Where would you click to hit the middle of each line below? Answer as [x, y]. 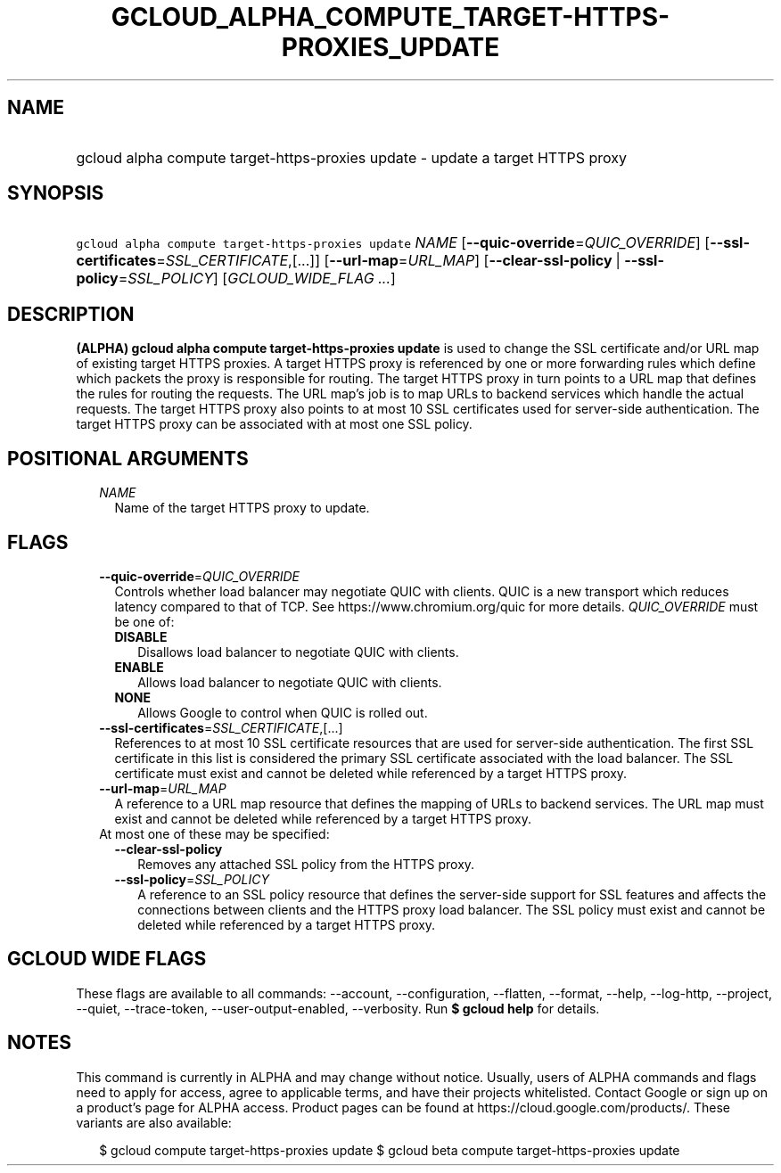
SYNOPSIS [56, 193]
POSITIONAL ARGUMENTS [128, 458]
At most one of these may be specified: [214, 833]
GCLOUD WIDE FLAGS [107, 959]
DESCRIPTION [71, 314]
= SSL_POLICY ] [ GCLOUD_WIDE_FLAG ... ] [257, 279]
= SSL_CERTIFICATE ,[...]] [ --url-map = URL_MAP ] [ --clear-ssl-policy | [388, 261]
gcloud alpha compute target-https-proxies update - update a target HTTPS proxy [351, 157]
